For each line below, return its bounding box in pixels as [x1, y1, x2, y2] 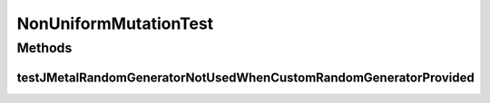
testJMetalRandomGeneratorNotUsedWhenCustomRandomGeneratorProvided [16, 70, 475, 85]
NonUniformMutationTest [16, 14, 214, 33]
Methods [16, 40, 73, 56]
